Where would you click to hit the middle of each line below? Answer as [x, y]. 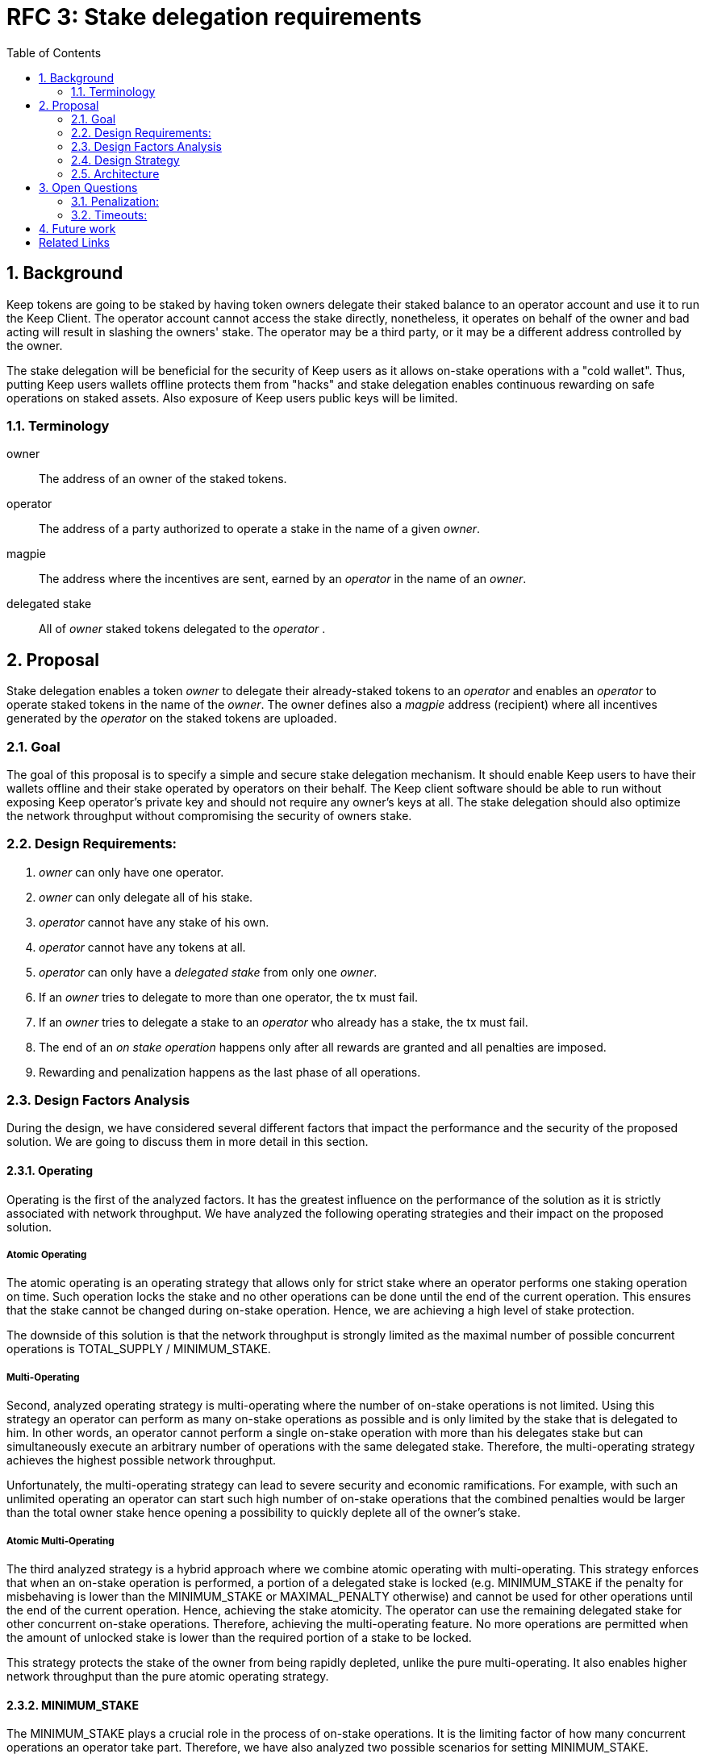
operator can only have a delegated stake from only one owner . [208, 972]
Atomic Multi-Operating [60, 1541]
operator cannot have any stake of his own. [154, 922]
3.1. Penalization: [115, 201]
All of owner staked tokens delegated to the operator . [182, 629]
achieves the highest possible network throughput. [142, 1460]
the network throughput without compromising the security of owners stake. [209, 815]
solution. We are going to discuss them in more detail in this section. [188, 1142]
